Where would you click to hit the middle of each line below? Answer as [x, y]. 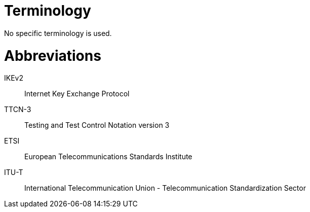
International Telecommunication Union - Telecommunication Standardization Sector [165, 188]
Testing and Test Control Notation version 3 [97, 125]
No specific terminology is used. [58, 33]
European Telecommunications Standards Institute [108, 157]
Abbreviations [53, 56]
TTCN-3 [18, 110]
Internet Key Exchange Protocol [77, 94]
